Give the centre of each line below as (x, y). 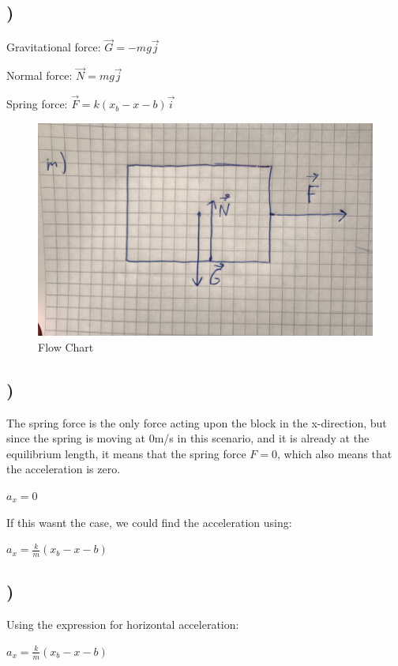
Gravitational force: (54, 47)
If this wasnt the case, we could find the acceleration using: (149, 522)
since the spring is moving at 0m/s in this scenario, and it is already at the (188, 438)
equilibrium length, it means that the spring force (126, 453)
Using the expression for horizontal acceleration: (123, 625)
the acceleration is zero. (64, 469)
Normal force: (39, 75)
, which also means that (334, 453)
